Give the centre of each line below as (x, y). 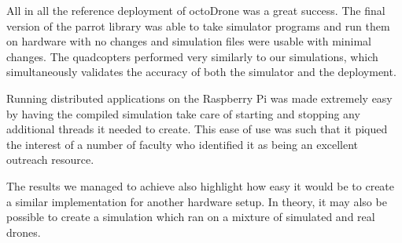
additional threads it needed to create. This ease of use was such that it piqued (197, 129)
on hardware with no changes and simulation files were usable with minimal (189, 41)
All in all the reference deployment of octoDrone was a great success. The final (196, 10)
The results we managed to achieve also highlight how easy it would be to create (201, 185)
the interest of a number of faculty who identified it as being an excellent (183, 144)
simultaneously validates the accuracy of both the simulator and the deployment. (201, 72)
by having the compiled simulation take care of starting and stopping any (183, 113)
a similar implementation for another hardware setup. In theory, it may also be (197, 201)
